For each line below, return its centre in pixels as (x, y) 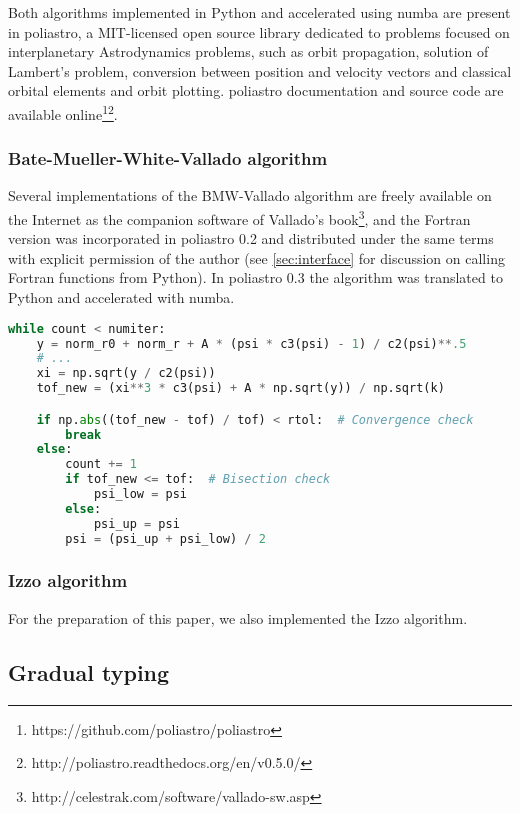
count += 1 (101, 464)
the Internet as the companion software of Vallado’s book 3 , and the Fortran (239, 217)
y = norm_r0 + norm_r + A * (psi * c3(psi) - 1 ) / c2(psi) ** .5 (251, 343)
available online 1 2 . (63, 112)
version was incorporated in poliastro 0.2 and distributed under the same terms (251, 238)
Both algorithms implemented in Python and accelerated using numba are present (259, 12)
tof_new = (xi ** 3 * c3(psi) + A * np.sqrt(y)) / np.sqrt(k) (240, 388)
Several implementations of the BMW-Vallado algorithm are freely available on (250, 195)
